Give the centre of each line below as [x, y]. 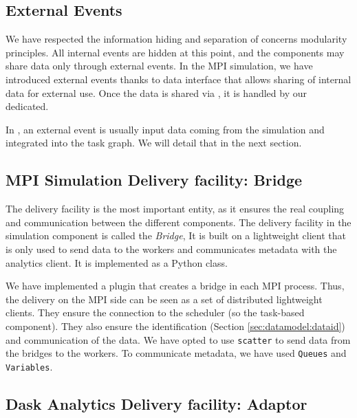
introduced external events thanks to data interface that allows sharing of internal [178, 79]
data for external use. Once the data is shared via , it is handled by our [156, 92]
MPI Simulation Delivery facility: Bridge [154, 180]
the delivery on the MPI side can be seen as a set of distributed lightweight [164, 299]
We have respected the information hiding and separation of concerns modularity [176, 39]
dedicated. [27, 106]
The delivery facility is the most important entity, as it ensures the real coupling [175, 209]
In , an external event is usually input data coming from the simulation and [165, 129]
